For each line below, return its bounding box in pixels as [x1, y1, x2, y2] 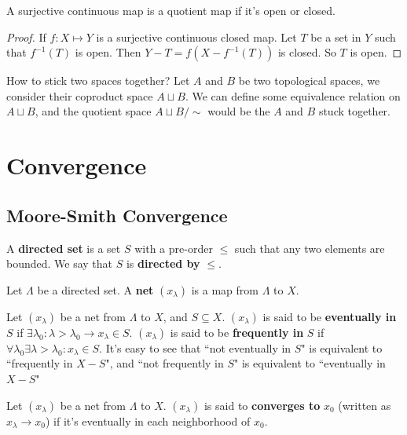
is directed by [126, 255, 200, 272]
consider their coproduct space [6, 87, 153, 104]
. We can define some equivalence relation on [185, 87, 401, 104]
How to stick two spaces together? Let [6, 72, 190, 89]
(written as [338, 397, 391, 413]
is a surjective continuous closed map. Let [96, 28, 297, 45]
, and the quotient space [35, 103, 152, 119]
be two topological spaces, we [238, 72, 380, 89]
